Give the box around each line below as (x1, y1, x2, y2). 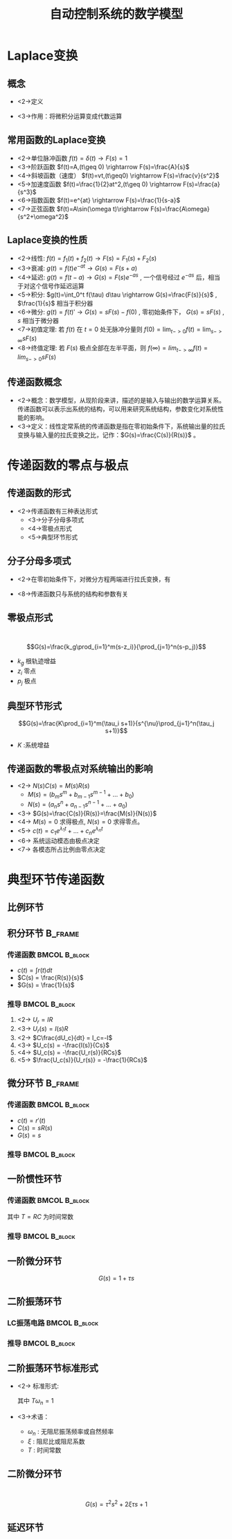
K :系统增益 (17, 741, 50, 749)
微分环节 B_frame (7, 1078, 80, 1089)
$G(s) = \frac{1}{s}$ (17, 981, 75, 989)
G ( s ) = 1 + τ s (98, 1274, 135, 1282)
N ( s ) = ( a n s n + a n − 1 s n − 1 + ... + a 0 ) (27, 799, 128, 811)
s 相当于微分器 (17, 316, 60, 324)
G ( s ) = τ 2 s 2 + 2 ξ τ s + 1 (85, 1499, 148, 1509)
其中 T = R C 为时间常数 (7, 1213, 74, 1221)
